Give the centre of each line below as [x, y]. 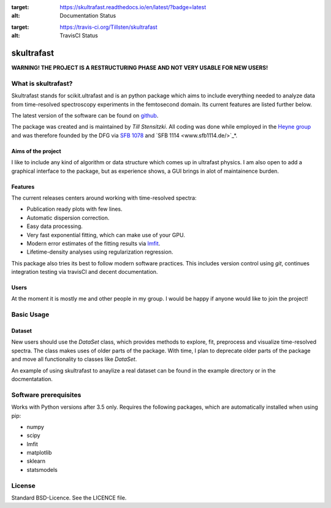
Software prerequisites [46, 395]
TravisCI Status [79, 36]
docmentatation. [32, 379]
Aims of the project [36, 151]
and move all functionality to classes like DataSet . [74, 359]
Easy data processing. [55, 226]
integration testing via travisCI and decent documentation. [85, 272]
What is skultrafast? [42, 83]
